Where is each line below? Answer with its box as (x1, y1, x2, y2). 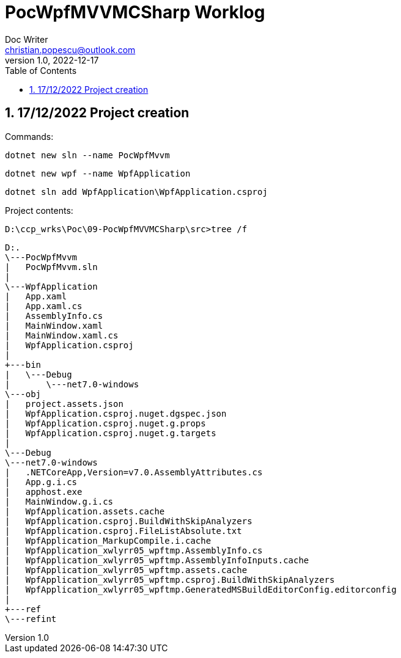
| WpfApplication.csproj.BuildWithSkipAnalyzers (5, 516, 252, 526)
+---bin (5, 359, 42, 370)
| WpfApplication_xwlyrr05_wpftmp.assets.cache (5, 565, 248, 575)
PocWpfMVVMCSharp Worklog (5, 2, 265, 23)
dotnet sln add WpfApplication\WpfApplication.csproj (5, 186, 268, 197)
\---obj (5, 389, 42, 399)
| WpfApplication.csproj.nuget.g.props (5, 418, 206, 428)
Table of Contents (5, 65, 77, 76)
